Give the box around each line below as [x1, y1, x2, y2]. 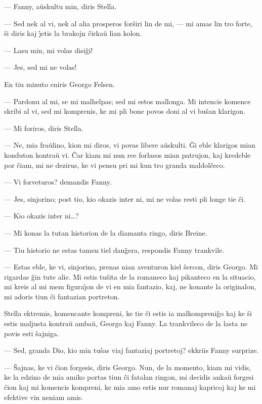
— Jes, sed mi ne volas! [4, 62, 77, 72]
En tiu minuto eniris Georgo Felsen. [4, 78, 115, 89]
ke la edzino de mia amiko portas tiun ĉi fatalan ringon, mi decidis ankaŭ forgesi [4, 372, 254, 382]
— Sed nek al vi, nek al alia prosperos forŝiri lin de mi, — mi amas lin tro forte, [4, 18, 252, 28]
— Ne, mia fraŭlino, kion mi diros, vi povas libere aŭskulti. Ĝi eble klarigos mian [4, 140, 255, 150]
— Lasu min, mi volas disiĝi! [4, 44, 93, 55]
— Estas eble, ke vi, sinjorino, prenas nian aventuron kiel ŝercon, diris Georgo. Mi [4, 261, 258, 272]
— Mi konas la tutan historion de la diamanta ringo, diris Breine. [4, 227, 207, 238]
